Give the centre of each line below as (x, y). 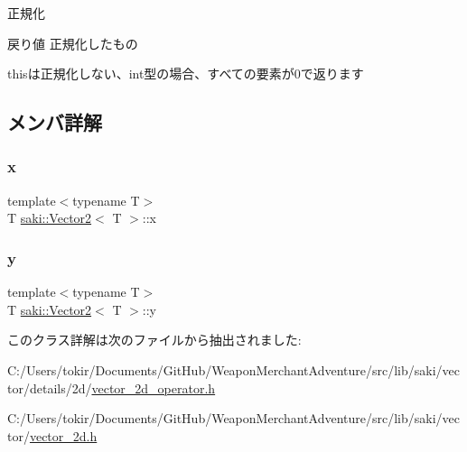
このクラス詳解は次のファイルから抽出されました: (154, 340)
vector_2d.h (63, 435)
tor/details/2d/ (50, 387)
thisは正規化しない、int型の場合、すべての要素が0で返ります (186, 74)
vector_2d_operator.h (154, 387)
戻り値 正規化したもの (73, 43)
